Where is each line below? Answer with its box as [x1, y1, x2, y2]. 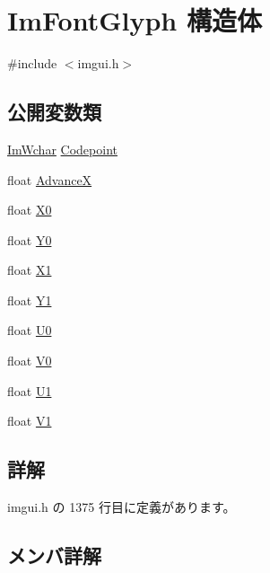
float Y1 [7, 290, 52, 309]
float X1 [7, 260, 52, 279]
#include [7, 54, 57, 73]
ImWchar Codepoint [7, 139, 118, 158]
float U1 [7, 381, 52, 400]
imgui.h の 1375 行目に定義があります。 [7, 498, 236, 516]
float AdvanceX [7, 170, 92, 189]
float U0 [7, 321, 52, 339]
